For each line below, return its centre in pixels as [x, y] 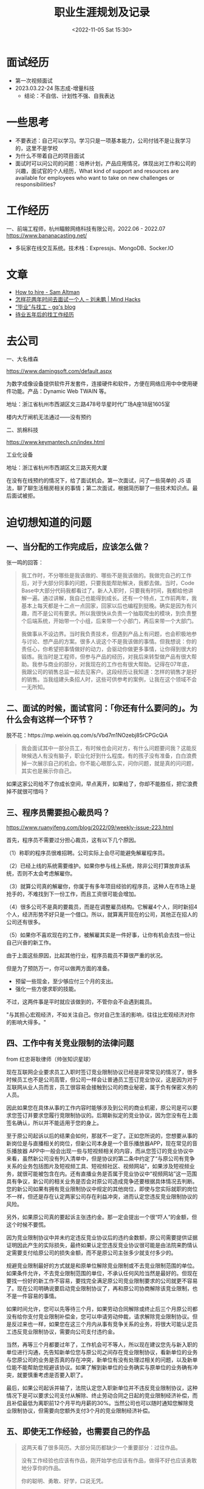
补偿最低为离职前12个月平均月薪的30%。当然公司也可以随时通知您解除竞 [103, 1403]
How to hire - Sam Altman [47, 292]
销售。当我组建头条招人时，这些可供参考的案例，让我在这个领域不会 [112, 679]
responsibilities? [35, 184]
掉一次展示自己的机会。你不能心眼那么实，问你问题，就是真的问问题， [109, 764]
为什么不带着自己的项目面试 [50, 156]
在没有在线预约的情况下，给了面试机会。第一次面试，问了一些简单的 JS [95, 481]
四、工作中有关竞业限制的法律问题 [70, 1043]
